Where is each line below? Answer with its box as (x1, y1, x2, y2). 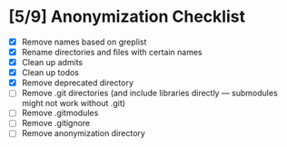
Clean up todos (21, 67, 79, 78)
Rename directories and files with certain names (21, 47, 203, 57)
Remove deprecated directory (21, 77, 134, 88)
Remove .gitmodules (21, 107, 99, 119)
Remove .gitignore (21, 118, 91, 129)
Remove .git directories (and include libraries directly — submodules (21, 88, 278, 99)
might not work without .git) (21, 98, 126, 109)
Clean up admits (21, 57, 84, 68)
